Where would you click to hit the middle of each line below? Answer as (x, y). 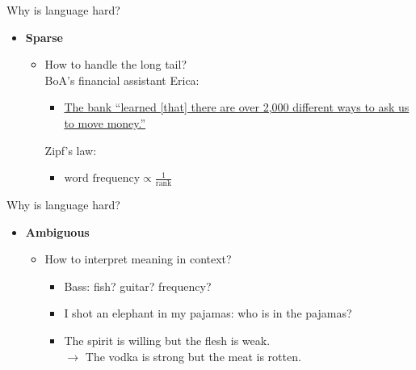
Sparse (44, 37)
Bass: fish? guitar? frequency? (138, 286)
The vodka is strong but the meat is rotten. (193, 356)
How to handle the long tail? (116, 64)
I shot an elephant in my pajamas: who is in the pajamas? (208, 313)
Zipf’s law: (71, 150)
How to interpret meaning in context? (138, 259)
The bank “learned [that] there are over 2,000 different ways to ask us (237, 107)
